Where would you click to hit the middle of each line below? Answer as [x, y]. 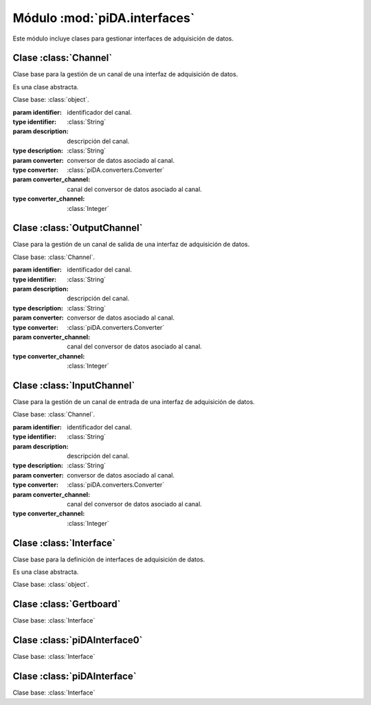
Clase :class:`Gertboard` [67, 604]
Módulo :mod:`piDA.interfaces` [104, 18]
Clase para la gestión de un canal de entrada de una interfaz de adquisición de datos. [134, 402]
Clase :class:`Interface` [64, 543]
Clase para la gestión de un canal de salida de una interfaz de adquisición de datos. [131, 245]
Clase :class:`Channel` [63, 58]
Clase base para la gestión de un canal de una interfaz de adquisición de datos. [125, 74]
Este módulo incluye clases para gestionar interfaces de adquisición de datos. [123, 38]
